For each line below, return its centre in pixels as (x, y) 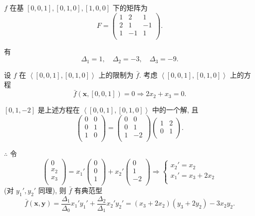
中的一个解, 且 (175, 110)
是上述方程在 (59, 110)
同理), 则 (52, 190)
